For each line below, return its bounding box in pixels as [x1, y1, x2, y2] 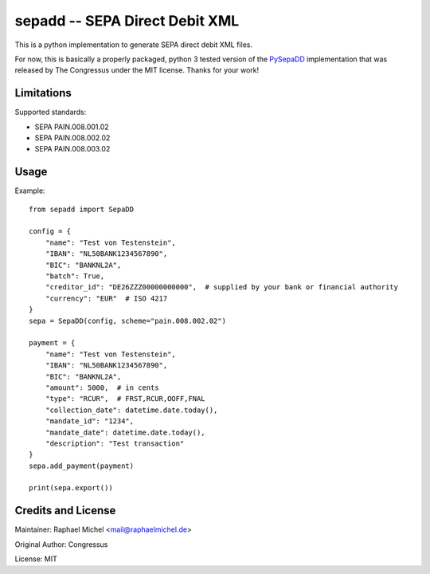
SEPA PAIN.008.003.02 [34, 144, 111, 154]
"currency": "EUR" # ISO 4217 [45, 293, 168, 303]
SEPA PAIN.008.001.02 [34, 122, 109, 132]
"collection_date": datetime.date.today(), [45, 405, 218, 415]
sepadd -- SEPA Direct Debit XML [14, 12, 240, 29]
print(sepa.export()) [29, 483, 113, 493]
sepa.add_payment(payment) [29, 461, 135, 470]
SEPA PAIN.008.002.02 [34, 133, 111, 143]
